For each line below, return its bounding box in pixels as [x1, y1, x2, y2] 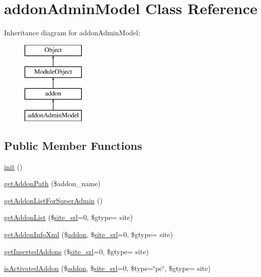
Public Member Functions [4, 137, 142, 153]
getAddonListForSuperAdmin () [4, 195, 103, 205]
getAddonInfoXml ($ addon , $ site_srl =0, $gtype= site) [4, 229, 173, 240]
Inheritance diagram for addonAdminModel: [4, 27, 141, 38]
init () [4, 161, 23, 172]
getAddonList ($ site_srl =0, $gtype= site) [4, 212, 133, 223]
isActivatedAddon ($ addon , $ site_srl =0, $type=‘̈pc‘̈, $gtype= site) [4, 263, 211, 273]
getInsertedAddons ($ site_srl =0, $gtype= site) [4, 246, 149, 256]
